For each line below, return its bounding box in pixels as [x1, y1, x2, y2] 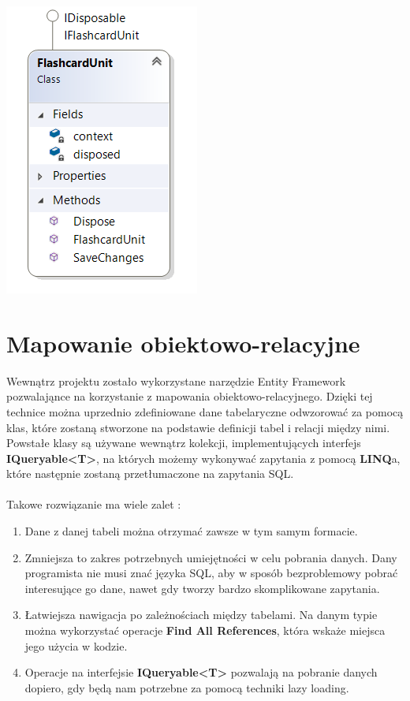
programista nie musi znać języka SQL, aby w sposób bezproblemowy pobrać [24, 565, 398, 581]
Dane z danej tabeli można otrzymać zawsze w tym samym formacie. [24, 523, 358, 539]
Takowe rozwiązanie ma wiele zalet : [6, 496, 181, 513]
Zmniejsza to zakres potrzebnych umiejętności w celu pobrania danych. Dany [24, 549, 397, 565]
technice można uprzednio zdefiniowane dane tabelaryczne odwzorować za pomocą [6, 403, 404, 419]
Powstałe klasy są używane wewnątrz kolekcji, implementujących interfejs [6, 434, 361, 451]
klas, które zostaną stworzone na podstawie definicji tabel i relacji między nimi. [6, 419, 390, 435]
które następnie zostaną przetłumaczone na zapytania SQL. [6, 465, 294, 482]
